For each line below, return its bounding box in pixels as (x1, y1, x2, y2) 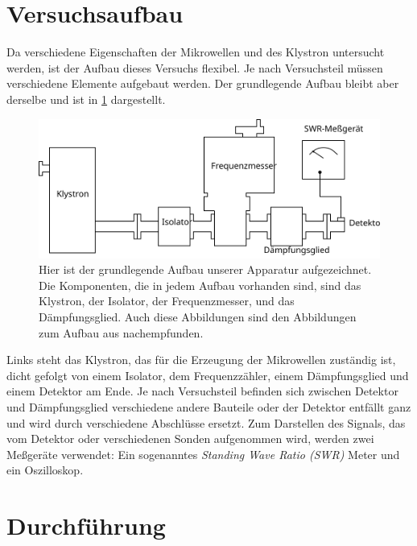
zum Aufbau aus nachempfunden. (39, 324, 204, 341)
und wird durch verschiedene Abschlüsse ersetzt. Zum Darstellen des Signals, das (6, 414, 406, 431)
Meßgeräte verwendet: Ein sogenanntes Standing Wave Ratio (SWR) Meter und (6, 445, 400, 462)
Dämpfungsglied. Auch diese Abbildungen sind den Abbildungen (39, 308, 357, 325)
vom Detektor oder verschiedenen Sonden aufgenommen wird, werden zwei (6, 430, 374, 447)
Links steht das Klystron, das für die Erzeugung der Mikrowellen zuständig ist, (6, 351, 396, 368)
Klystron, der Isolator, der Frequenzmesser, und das (39, 292, 295, 309)
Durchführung (6, 509, 166, 542)
